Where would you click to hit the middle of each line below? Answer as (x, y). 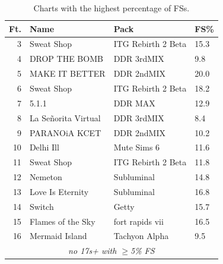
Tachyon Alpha (141, 236)
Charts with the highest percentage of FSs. (111, 8)
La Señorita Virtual (65, 117)
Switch (42, 206)
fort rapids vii (138, 221)
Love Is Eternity (59, 191)
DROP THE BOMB (66, 59)
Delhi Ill (44, 147)
